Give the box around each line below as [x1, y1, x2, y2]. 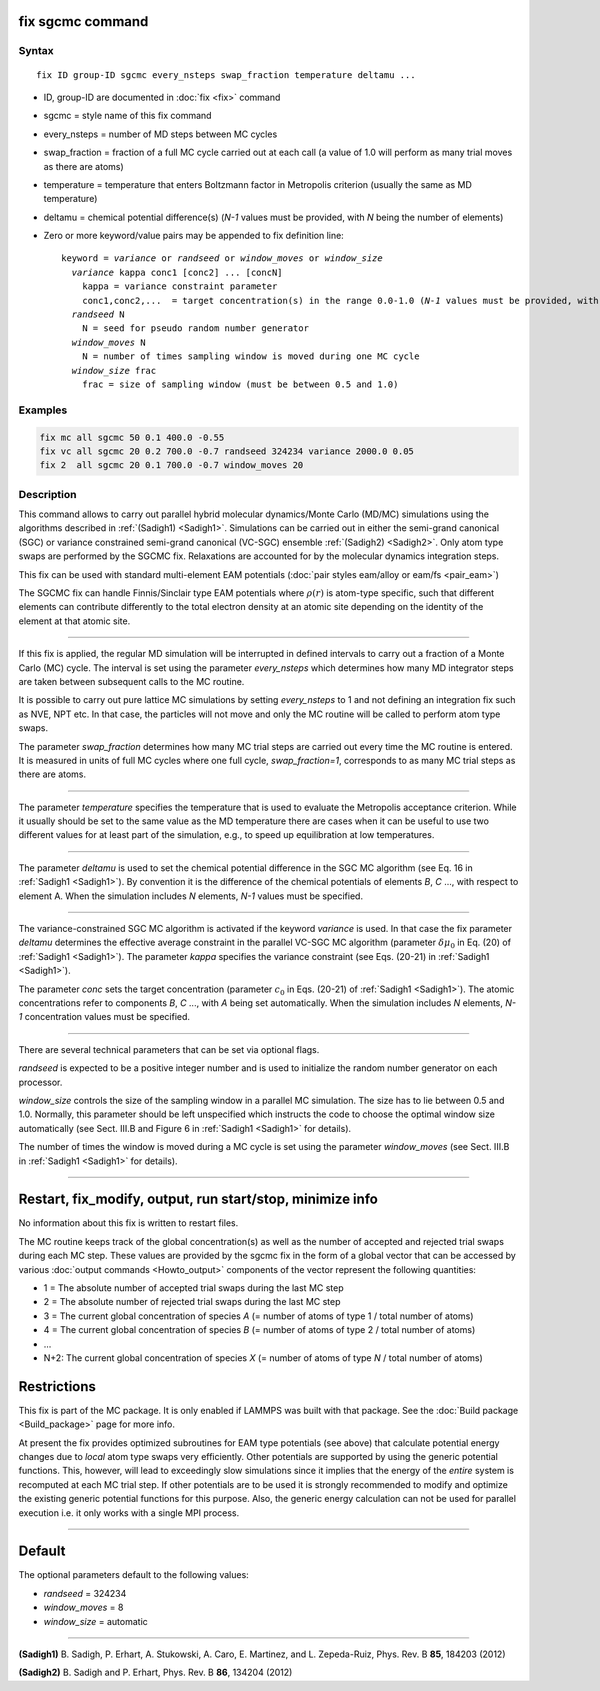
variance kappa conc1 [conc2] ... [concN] [71, 266, 284, 278]
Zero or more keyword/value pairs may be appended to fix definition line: [43, 230, 344, 242]
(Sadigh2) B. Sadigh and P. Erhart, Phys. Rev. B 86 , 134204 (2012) [18, 1666, 293, 1679]
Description [18, 487, 77, 501]
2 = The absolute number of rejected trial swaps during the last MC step [43, 1296, 341, 1308]
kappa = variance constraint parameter [81, 281, 278, 292]
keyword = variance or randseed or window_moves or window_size [61, 253, 384, 264]
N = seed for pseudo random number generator [81, 323, 310, 334]
